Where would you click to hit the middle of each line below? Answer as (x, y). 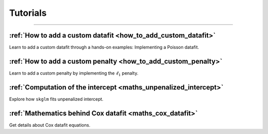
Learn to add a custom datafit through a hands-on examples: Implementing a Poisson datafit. (104, 47)
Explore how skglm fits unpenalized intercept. (56, 99)
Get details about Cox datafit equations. (50, 125)
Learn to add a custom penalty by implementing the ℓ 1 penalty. (74, 73)
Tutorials (28, 13)
